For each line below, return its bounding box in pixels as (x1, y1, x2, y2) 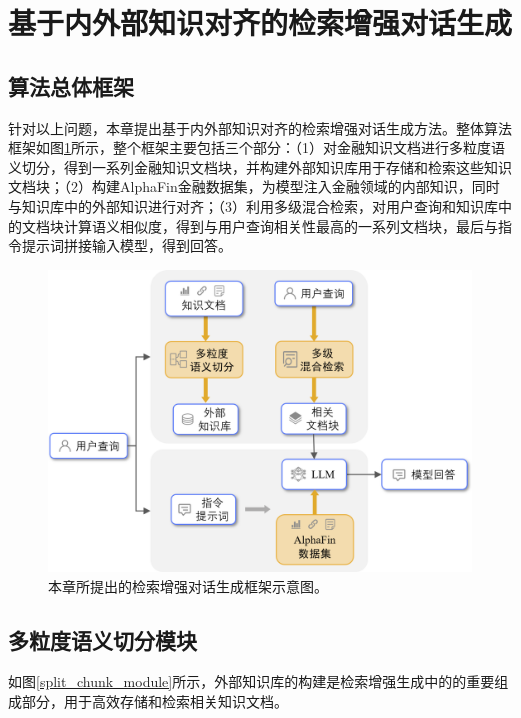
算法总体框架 (8, 70, 134, 101)
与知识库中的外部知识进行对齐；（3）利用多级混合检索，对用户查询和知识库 (8, 195, 498, 216)
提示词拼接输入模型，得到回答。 (21, 235, 232, 256)
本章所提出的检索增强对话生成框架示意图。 (48, 575, 328, 596)
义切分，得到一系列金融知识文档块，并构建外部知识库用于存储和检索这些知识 (8, 156, 512, 177)
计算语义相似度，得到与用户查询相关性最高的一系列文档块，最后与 (63, 215, 498, 236)
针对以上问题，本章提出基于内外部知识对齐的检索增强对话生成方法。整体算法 (8, 117, 512, 138)
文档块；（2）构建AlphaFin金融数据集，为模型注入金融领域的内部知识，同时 (8, 176, 500, 197)
